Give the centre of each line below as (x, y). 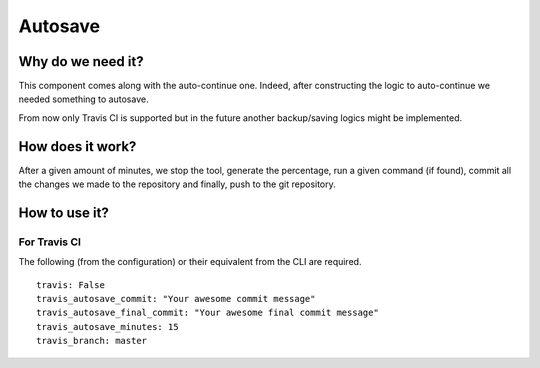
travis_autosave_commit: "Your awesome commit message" (176, 299)
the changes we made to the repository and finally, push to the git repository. (177, 184)
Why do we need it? (81, 61)
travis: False (70, 284)
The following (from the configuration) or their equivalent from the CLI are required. (190, 262)
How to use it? (63, 212)
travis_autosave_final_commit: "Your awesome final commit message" (207, 313)
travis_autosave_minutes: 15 (107, 326)
